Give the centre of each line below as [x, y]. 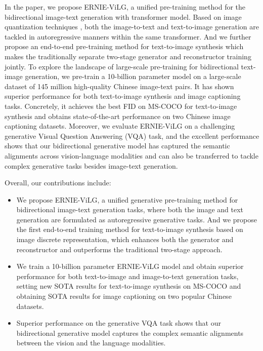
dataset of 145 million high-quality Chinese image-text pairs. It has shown [119, 86]
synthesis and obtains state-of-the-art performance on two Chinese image [118, 116]
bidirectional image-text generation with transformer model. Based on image [123, 16]
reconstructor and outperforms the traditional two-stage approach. [119, 249]
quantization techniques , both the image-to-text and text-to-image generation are [132, 27]
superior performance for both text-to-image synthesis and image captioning [123, 96]
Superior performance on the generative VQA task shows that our [119, 323]
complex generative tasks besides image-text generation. [91, 165]
